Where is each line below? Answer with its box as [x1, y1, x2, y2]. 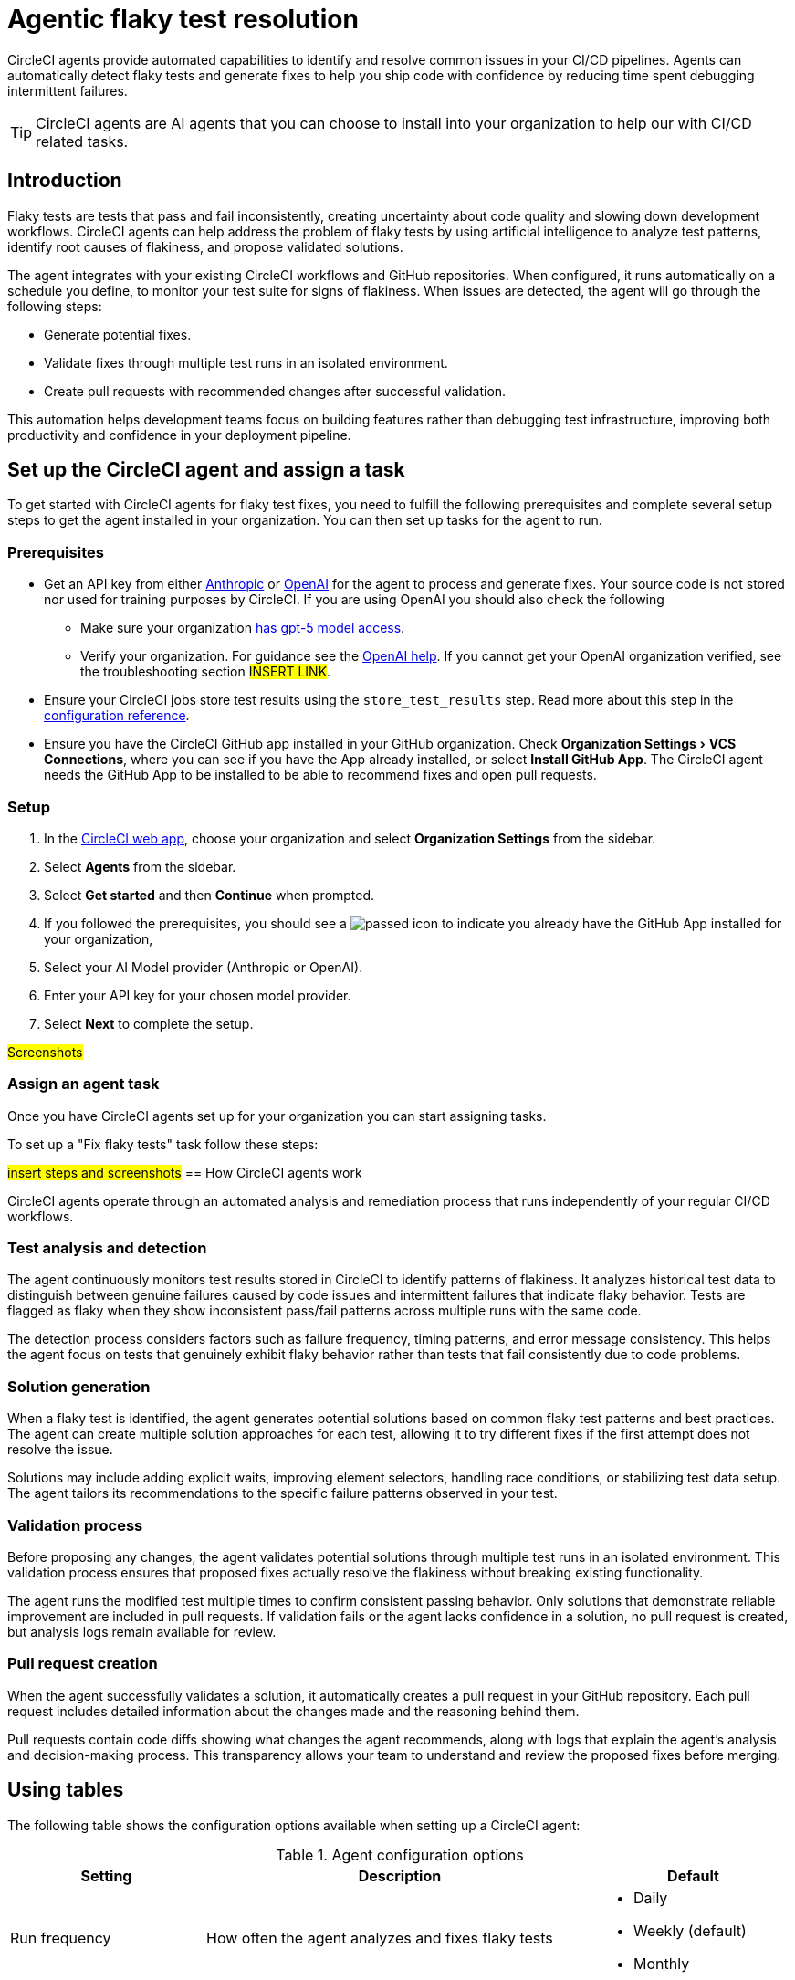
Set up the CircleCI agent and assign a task [7, 458, 405, 482]
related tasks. [36, 131, 129, 151]
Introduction [7, 169, 122, 193]
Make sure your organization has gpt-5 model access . [80, 620, 405, 636]
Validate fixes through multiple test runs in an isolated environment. [44, 354, 448, 371]
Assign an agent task [7, 1074, 160, 1094]
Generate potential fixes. [44, 326, 192, 342]
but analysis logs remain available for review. [7, 1623, 277, 1640]
